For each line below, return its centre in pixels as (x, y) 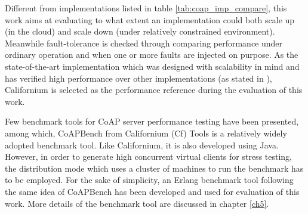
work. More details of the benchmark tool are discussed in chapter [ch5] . (137, 203)
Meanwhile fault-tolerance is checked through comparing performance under (144, 43)
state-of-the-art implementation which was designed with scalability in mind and (152, 66)
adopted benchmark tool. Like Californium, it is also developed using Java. (142, 145)
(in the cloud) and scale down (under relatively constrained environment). (140, 31)
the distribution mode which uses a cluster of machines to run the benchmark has (154, 168)
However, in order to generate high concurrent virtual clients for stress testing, (148, 156)
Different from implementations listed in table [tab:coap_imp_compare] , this (146, 8)
